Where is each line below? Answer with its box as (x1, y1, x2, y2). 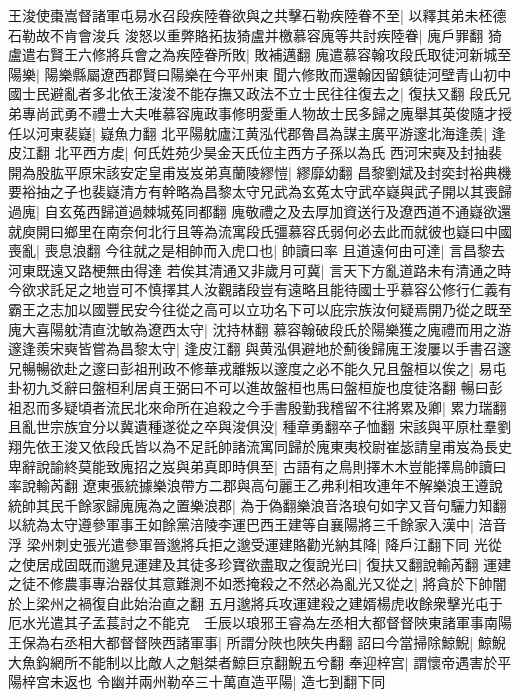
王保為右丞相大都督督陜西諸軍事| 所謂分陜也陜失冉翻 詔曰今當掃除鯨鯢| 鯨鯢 (8, 632, 506, 652)
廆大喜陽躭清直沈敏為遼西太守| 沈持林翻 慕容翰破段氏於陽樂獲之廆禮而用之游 (8, 318, 512, 339)
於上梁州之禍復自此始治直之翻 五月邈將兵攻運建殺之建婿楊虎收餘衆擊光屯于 (8, 592, 503, 613)
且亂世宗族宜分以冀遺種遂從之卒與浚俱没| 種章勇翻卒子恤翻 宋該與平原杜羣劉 (8, 416, 512, 437)
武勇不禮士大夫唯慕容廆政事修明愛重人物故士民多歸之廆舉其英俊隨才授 (49, 102, 512, 123)
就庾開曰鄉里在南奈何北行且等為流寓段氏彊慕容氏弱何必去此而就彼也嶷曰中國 (8, 220, 512, 241)
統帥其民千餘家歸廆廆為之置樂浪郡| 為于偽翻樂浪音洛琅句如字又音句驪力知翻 (8, 494, 507, 515)
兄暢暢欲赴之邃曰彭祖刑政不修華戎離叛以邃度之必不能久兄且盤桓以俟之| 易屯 (8, 357, 507, 378)
